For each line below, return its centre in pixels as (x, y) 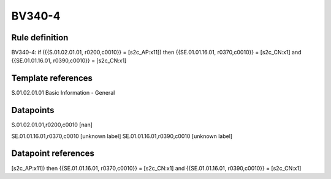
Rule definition (40, 38)
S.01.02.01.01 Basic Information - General (63, 93)
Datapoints (33, 110)
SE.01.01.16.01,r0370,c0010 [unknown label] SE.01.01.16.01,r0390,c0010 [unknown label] (122, 136)
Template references (52, 79)
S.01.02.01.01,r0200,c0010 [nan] (52, 125)
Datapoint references (53, 154)
